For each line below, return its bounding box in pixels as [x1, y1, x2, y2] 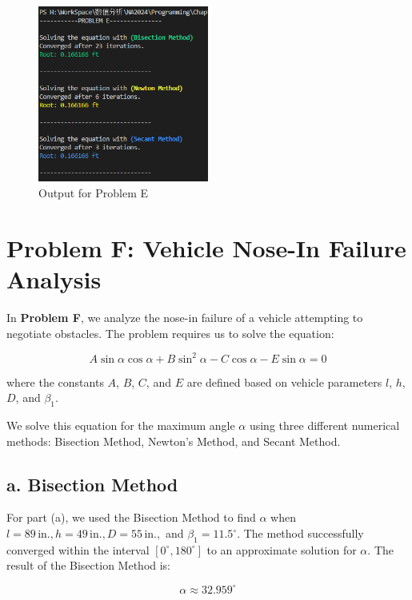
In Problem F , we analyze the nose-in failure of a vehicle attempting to [6, 308, 363, 325]
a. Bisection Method [6, 471, 178, 496]
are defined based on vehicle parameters [186, 373, 382, 390]
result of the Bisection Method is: [6, 557, 171, 574]
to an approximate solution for [206, 541, 357, 558]
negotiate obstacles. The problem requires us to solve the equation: [6, 324, 334, 341]
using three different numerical [249, 417, 400, 434]
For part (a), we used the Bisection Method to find [6, 509, 256, 526]
